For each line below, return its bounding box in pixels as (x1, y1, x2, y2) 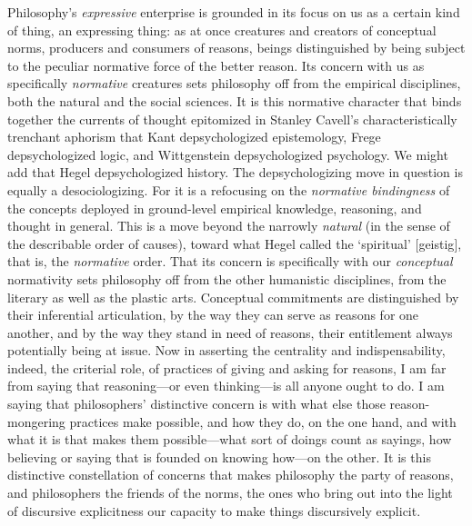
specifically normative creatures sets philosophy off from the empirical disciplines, (7, 74, 461, 93)
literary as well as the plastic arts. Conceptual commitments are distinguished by (7, 287, 459, 306)
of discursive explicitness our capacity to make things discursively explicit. (7, 501, 421, 520)
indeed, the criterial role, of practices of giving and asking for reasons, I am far (7, 358, 447, 377)
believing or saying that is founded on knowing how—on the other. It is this (7, 447, 431, 466)
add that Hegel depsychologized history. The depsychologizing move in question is (7, 163, 463, 182)
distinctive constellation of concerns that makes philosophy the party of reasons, (7, 465, 454, 484)
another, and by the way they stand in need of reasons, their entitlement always (7, 323, 453, 342)
